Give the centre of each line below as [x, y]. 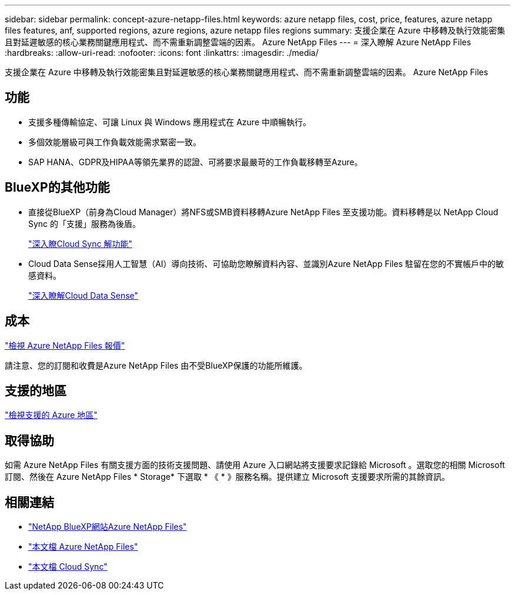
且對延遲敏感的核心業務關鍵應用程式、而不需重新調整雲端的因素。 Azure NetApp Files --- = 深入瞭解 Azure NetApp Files [238, 42]
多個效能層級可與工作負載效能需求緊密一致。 [115, 142]
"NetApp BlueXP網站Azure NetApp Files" [108, 527]
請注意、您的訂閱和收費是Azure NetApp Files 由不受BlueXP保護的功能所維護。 [156, 365]
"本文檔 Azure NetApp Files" [83, 547]
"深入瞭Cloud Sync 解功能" [80, 243]
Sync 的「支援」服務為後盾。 [85, 223]
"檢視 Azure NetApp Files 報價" [65, 345]
